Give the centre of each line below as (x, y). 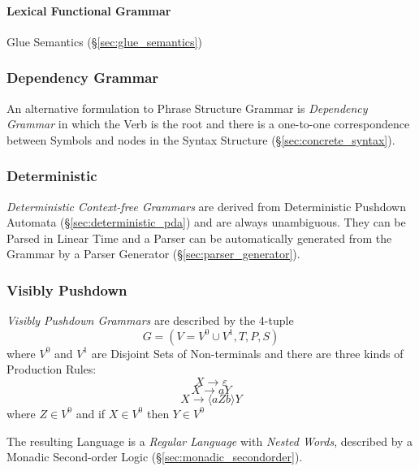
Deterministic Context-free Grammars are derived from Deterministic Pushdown (206, 206)
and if (91, 413)
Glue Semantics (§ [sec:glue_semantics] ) (104, 41)
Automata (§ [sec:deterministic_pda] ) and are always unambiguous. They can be (206, 222)
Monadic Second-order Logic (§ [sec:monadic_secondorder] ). (155, 457)
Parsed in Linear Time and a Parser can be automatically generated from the (199, 238)
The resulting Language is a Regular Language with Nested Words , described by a (210, 441)
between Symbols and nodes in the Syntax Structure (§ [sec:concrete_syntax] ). (201, 139)
